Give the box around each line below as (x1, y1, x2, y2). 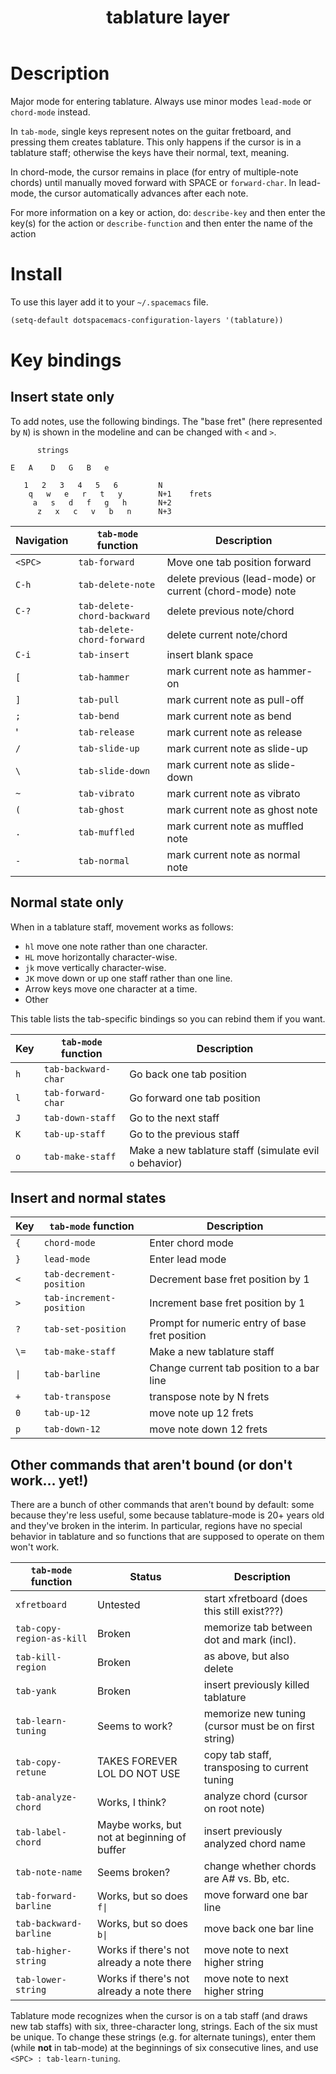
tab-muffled (78, 826, 135, 838)
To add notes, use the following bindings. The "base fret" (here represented (10, 415, 323, 427)
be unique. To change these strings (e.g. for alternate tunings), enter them (10, 2031, 317, 2043)
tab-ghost (78, 804, 125, 815)
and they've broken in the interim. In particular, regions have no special (10, 1520, 303, 1532)
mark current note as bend (166, 709, 292, 723)
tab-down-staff (43, 1112, 117, 1123)
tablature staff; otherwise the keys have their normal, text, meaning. (10, 146, 290, 158)
